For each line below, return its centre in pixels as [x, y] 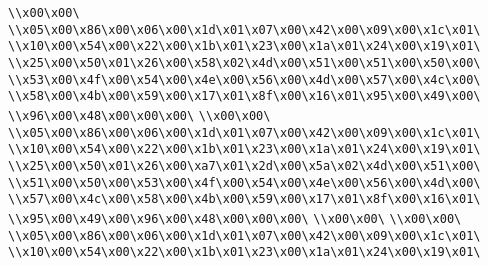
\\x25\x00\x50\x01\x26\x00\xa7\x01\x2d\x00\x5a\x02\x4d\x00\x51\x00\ [244, 165]
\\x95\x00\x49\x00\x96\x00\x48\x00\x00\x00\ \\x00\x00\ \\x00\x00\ [235, 218]
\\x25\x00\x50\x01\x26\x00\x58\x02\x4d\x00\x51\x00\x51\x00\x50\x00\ [244, 62]
